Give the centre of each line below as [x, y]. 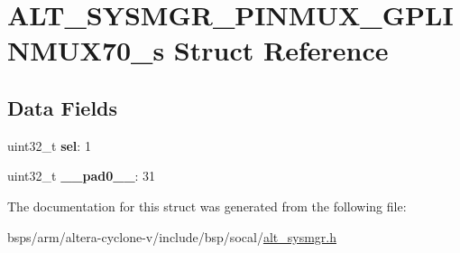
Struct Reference [281, 50]
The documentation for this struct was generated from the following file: [207, 206]
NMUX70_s [86, 50]
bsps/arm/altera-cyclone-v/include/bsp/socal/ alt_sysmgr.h [172, 236]
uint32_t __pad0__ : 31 [82, 176]
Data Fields [63, 107]
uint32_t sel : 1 [49, 145]
